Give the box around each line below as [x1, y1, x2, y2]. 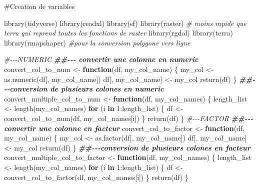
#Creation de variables [4, 1, 75, 11]
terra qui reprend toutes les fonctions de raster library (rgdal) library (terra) [4, 27, 233, 38]
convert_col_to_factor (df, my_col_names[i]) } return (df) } [4, 171, 188, 182]
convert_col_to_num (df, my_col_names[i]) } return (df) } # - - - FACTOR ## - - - [4, 112, 253, 123]
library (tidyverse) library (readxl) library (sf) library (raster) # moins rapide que [4, 17, 246, 28]
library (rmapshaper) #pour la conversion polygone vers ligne [4, 37, 190, 47]
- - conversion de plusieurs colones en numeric [4, 83, 164, 94]
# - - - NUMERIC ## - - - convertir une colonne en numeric [4, 54, 198, 64]
